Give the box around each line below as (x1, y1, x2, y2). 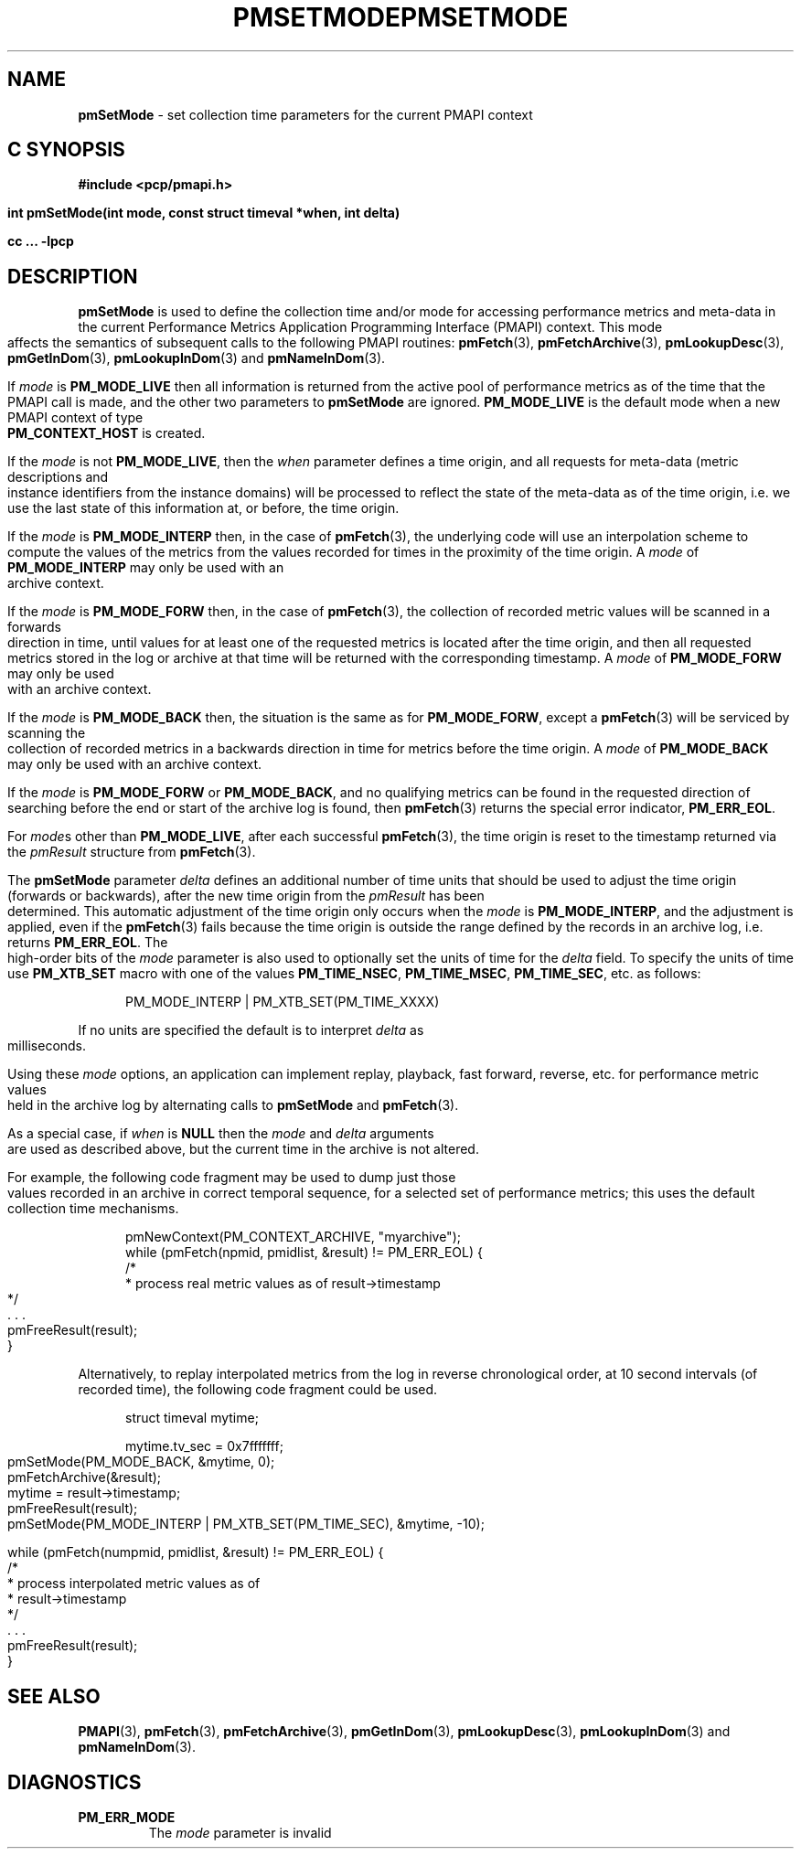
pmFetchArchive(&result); (7, 1469, 162, 1486)
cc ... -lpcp (7, 233, 74, 250)
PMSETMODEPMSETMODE (232, 2, 569, 33)
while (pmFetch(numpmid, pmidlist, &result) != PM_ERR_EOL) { (7, 1544, 384, 1561)
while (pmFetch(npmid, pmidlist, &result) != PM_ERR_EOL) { (125, 1244, 483, 1261)
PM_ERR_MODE (78, 1808, 176, 1825)
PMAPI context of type (7, 410, 144, 426)
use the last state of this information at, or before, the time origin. (7, 500, 400, 517)
